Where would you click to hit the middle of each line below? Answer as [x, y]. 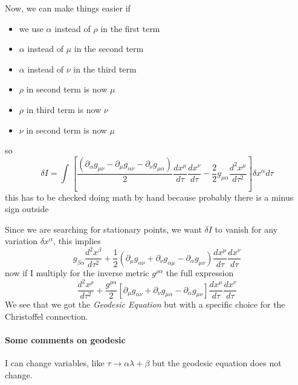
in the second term [109, 49]
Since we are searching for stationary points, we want [103, 229]
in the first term [130, 28]
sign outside [27, 209]
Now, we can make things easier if [68, 8]
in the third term [105, 69]
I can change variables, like [55, 363]
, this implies [77, 241]
